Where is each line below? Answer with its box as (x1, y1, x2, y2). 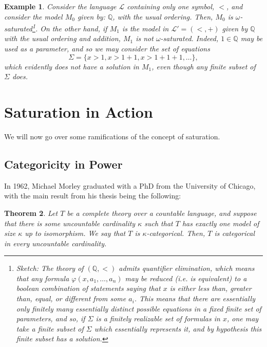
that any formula (16, 272, 69, 283)
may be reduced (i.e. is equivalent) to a (125, 272, 247, 283)
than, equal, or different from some (16, 293, 126, 304)
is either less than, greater (169, 283, 252, 294)
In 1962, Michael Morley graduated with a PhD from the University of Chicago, (4, 180, 256, 191)
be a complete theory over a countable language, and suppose (67, 207, 257, 218)
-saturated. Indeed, (160, 33, 219, 44)
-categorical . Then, (146, 228, 205, 239)
